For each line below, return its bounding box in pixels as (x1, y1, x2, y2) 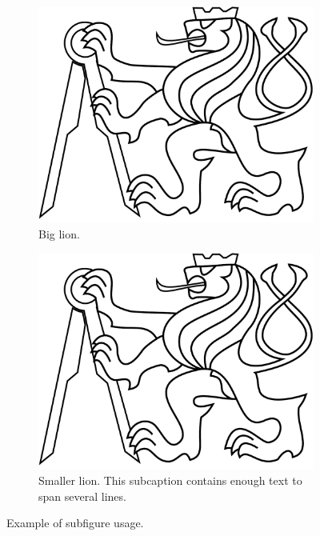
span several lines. (38, 487, 126, 504)
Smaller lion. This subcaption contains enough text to (38, 471, 302, 488)
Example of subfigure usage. (6, 514, 144, 531)
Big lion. (38, 225, 80, 242)
